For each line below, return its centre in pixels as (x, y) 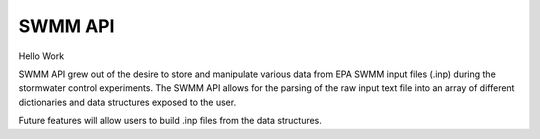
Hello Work (41, 56)
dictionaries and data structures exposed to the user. (127, 102)
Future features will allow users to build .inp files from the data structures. (170, 121)
